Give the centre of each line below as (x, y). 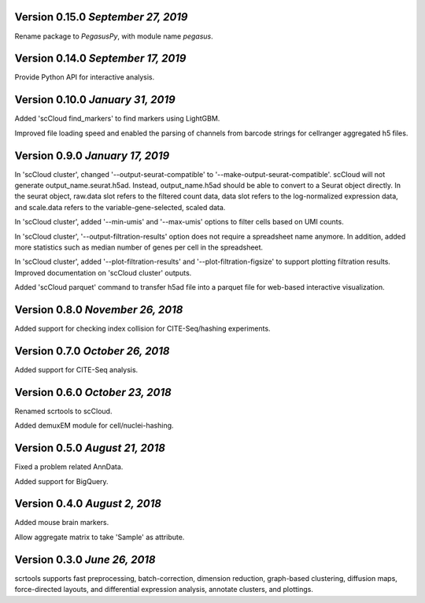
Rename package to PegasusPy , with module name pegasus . (114, 36)
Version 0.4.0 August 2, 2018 (88, 504)
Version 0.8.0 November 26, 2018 (99, 310)
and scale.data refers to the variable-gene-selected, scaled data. (120, 207)
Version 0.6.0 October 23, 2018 (93, 392)
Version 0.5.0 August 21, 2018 (90, 448)
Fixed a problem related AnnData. (69, 467)
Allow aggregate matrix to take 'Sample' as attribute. (100, 537)
